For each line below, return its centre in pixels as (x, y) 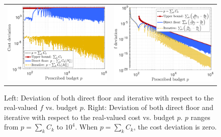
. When (86, 127)
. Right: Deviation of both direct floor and (148, 107)
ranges (200, 117)
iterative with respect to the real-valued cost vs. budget (89, 117)
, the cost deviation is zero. (175, 127)
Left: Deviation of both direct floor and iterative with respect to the (109, 97)
